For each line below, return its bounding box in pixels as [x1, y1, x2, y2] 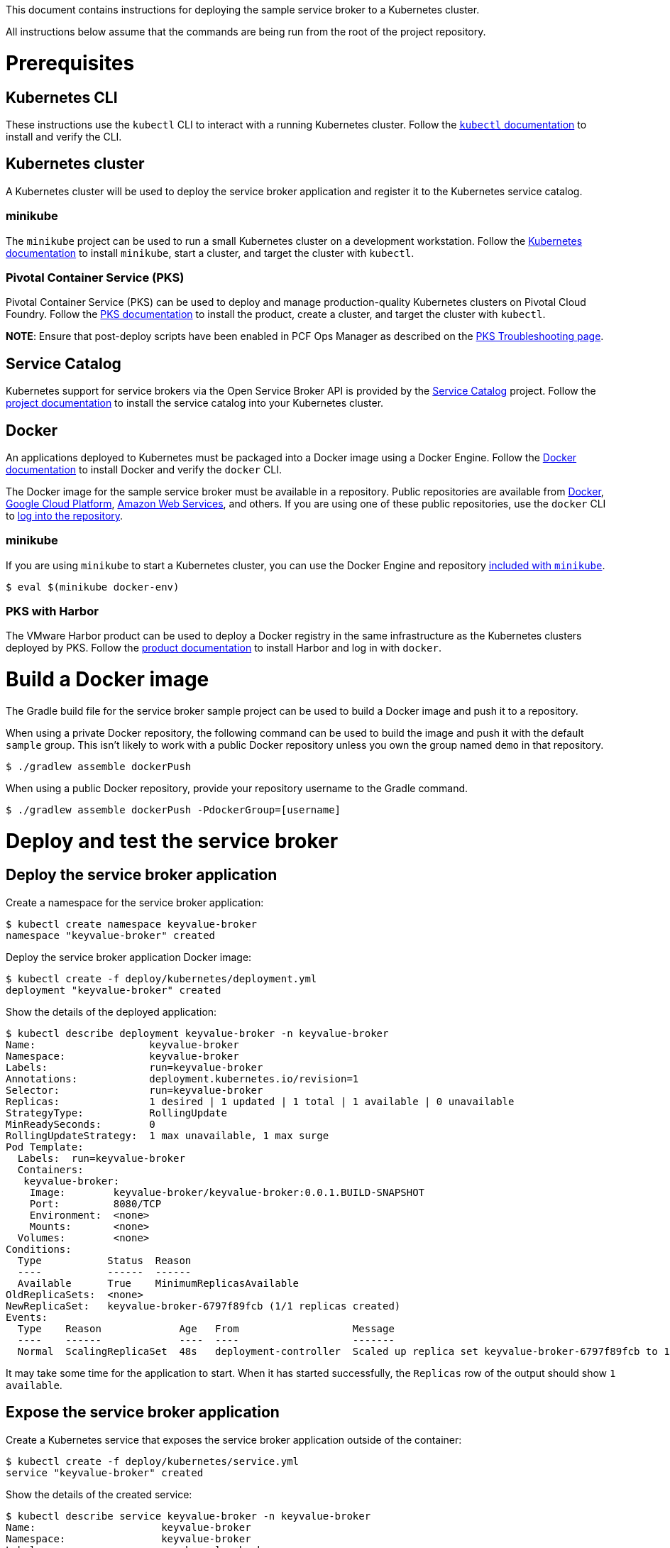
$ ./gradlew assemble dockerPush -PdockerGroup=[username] [6, 803, 341, 816]
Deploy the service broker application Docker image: [6, 950, 252, 963]
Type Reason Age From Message [17, 1322, 395, 1334]
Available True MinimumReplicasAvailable [17, 1277, 300, 1289]
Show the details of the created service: [6, 1488, 192, 1500]
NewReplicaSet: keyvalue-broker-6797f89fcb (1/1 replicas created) [6, 1300, 401, 1312]
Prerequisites [6, 50, 135, 75]
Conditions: [6, 1243, 72, 1255]
